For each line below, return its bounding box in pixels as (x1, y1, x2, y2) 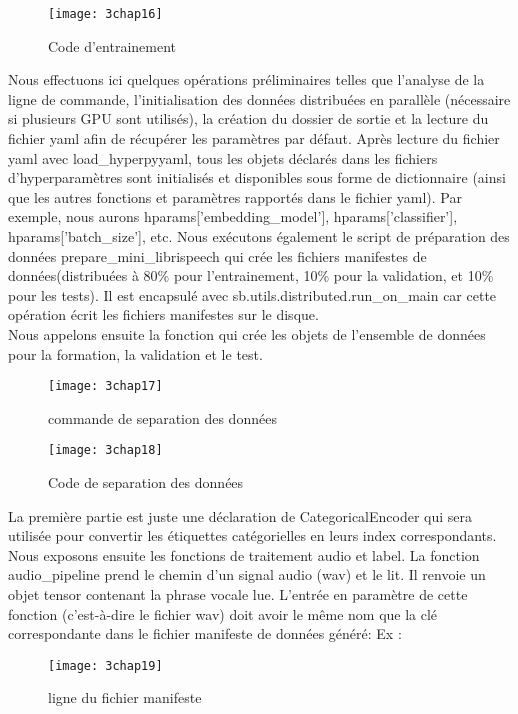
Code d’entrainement (48, 35, 176, 56)
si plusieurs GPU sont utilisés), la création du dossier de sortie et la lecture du (8, 108, 489, 129)
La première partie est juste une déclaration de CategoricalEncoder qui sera (8, 505, 473, 526)
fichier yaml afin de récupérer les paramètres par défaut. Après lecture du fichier (8, 128, 500, 149)
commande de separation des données (48, 407, 277, 428)
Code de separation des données (48, 472, 244, 493)
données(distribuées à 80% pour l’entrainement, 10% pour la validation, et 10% (8, 265, 494, 286)
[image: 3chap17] (48, 379, 163, 394)
